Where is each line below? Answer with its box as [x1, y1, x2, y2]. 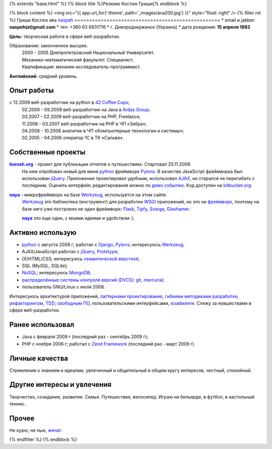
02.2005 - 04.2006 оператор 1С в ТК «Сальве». [22, 135, 124, 141]
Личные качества [9, 354, 68, 363]
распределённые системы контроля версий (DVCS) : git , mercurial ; [22, 276, 165, 283]
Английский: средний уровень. [9, 73, 78, 79]
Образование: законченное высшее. [9, 42, 88, 48]
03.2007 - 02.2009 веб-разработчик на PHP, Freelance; [22, 114, 141, 120]
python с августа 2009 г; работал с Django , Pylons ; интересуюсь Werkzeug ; [22, 241, 185, 247]
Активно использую [9, 228, 77, 237]
